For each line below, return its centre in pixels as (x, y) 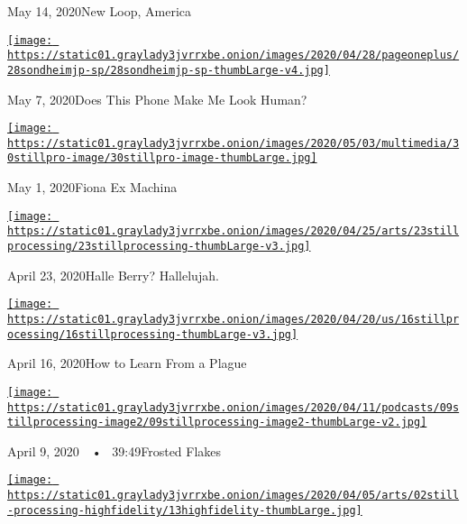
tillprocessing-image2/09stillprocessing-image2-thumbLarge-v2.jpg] (217, 423)
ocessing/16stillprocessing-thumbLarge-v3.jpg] (153, 334)
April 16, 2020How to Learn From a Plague (127, 363)
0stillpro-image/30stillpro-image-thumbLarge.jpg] (162, 158)
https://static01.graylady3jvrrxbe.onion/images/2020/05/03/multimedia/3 (233, 143)
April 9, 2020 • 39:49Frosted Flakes (114, 450)
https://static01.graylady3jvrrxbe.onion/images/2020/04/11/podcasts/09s (233, 407)
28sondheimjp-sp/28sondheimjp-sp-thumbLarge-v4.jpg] (169, 70)
